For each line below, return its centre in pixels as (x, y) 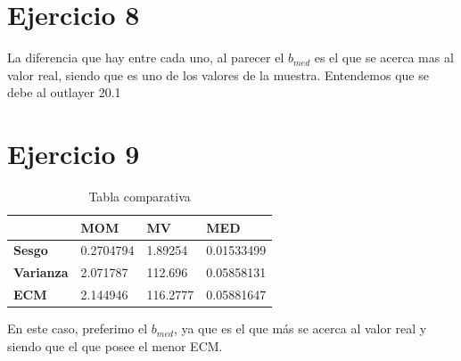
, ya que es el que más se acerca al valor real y (300, 328)
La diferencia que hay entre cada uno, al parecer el (146, 57)
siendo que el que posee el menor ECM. (115, 345)
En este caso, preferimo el (78, 328)
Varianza (41, 272)
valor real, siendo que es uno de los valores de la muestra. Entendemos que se (218, 74)
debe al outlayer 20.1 (64, 92)
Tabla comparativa (140, 197)
